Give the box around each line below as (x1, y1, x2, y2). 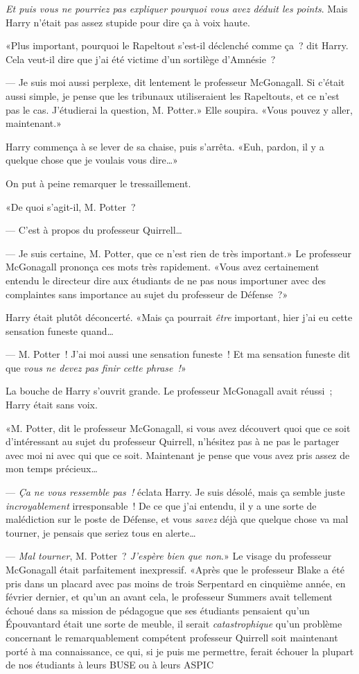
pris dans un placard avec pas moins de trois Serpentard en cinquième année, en (6, 576, 346, 590)
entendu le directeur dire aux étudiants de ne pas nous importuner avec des (6, 273, 326, 287)
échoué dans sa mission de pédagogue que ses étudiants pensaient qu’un (6, 603, 310, 617)
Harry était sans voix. (6, 397, 98, 412)
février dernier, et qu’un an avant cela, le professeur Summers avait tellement (6, 589, 333, 604)
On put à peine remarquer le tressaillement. (6, 175, 191, 190)
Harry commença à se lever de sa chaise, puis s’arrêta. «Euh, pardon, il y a (6, 139, 324, 153)
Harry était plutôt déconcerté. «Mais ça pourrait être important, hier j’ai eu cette (6, 310, 353, 325)
